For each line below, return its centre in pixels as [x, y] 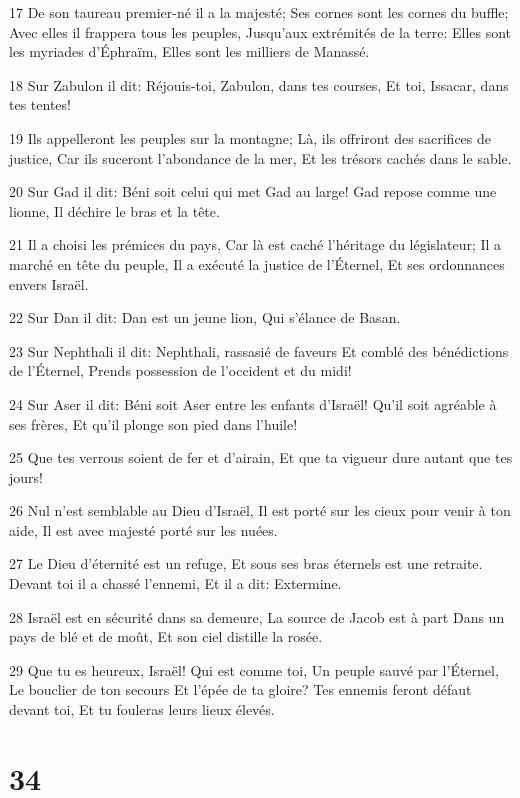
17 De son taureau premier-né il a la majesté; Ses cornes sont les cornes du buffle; [259, 12]
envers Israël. [49, 283]
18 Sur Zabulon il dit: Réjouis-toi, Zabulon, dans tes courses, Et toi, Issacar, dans [259, 84]
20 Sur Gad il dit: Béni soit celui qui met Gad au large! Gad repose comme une [253, 191]
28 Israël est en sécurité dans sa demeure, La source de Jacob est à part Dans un [257, 616]
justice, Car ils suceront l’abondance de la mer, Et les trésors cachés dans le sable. [260, 157]
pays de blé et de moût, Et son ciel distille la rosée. [166, 636]
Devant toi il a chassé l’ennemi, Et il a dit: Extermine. [175, 583]
